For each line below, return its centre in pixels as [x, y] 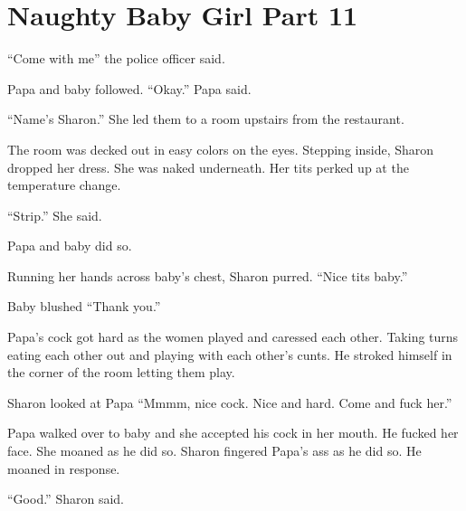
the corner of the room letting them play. [121, 372]
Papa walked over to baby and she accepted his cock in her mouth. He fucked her [233, 433]
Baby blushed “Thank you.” [84, 306]
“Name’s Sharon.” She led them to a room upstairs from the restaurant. [206, 119]
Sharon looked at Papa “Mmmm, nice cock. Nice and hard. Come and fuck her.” [230, 402]
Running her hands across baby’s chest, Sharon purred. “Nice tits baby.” [208, 275]
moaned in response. [64, 468]
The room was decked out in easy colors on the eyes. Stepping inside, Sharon [221, 149]
